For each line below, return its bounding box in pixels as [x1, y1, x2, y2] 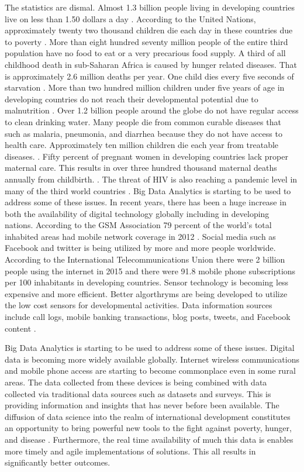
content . [5, 322, 36, 334]
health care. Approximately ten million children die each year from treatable [5, 139, 279, 151]
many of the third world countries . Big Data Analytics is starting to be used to [5, 184, 291, 197]
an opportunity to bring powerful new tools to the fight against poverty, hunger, [5, 422, 292, 434]
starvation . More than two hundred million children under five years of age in [5, 81, 285, 94]
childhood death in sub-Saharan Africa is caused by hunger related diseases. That [5, 58, 297, 70]
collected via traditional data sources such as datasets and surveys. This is [5, 387, 271, 399]
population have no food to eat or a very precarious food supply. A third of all [5, 47, 286, 59]
